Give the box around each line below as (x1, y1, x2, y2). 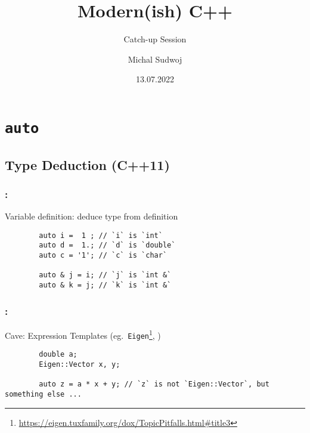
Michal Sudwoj (128, 52, 182, 65)
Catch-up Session (123, 33, 187, 45)
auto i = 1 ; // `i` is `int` (39, 231, 163, 240)
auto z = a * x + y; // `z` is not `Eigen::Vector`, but (39, 380, 269, 389)
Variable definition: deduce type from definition (5, 210, 178, 222)
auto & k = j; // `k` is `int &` (39, 281, 172, 290)
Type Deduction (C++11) (5, 155, 170, 174)
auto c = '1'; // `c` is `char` (39, 251, 168, 260)
